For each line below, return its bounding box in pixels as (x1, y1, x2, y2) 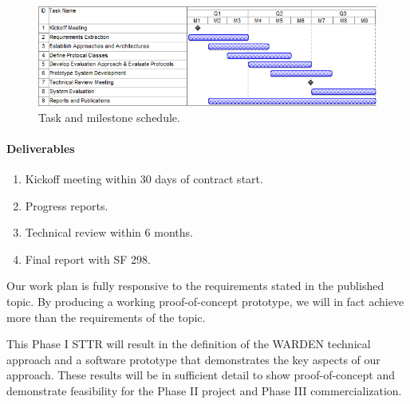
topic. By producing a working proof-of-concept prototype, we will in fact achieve (6, 292, 404, 309)
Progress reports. (25, 197, 108, 214)
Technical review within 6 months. (25, 224, 193, 241)
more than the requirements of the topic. (6, 308, 206, 325)
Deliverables (6, 139, 75, 156)
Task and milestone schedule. (38, 108, 180, 125)
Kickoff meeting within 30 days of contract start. (25, 170, 263, 186)
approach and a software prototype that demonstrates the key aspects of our (6, 351, 380, 367)
